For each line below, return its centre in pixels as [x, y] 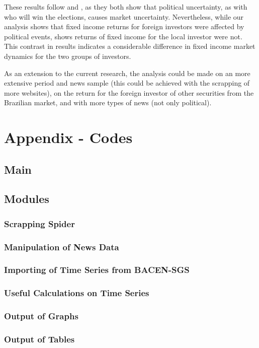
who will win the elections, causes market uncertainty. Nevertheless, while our [124, 16]
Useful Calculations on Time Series [77, 293]
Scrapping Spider [39, 223]
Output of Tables [39, 339]
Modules [27, 199]
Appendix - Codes [68, 137]
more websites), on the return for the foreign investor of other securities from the [129, 92]
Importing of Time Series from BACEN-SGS [97, 270]
